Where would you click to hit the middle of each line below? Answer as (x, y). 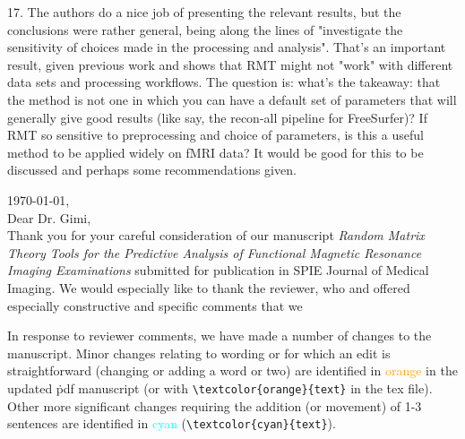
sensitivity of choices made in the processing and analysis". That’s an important (227, 47)
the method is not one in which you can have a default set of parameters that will (232, 99)
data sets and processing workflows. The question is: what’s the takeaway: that (224, 82)
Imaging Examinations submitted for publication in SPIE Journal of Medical (218, 270)
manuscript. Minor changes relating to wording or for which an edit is (199, 353)
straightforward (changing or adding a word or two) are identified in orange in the (232, 370)
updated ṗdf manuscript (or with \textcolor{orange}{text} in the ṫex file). (220, 387)
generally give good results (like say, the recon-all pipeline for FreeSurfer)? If (217, 117)
